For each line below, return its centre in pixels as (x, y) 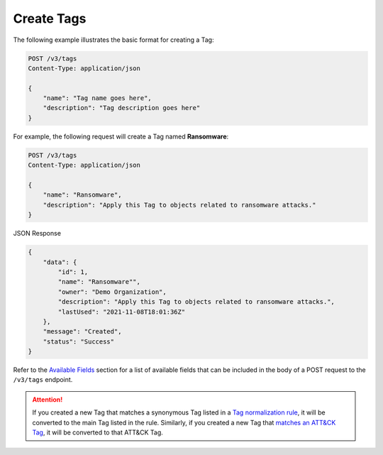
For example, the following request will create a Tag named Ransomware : (121, 136)
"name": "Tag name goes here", (97, 98)
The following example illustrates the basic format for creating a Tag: (113, 40)
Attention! (48, 399)
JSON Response (37, 234)
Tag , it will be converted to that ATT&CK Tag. (98, 432)
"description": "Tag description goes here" (122, 108)
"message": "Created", (82, 331)
